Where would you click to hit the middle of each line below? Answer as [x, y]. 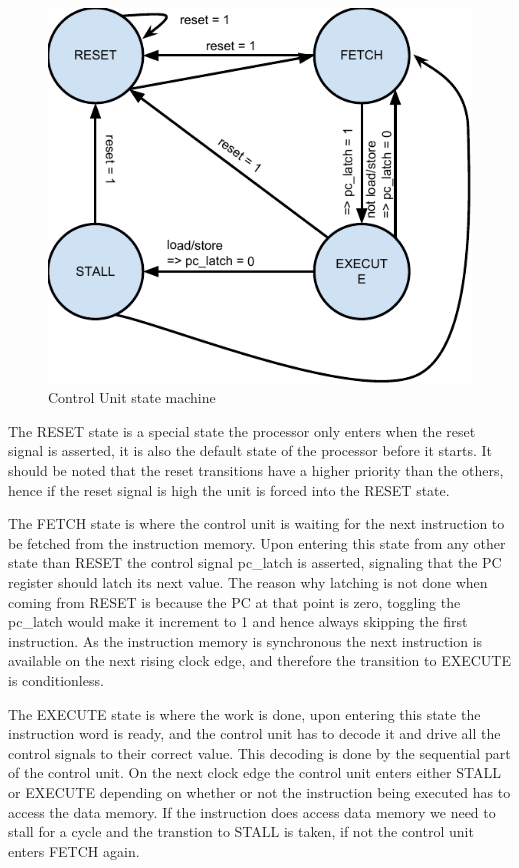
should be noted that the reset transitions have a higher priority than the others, [256, 470]
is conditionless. [56, 680]
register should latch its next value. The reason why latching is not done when [248, 582]
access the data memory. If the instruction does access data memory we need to [252, 811]
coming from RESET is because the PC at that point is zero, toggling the [234, 601]
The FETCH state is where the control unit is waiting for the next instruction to [256, 523]
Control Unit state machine [132, 397]
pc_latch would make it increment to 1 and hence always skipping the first [238, 621]
